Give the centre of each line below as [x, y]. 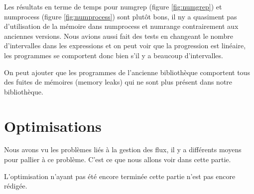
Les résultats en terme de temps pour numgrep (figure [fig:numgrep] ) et [113, 6]
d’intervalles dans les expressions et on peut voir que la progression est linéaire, [125, 46]
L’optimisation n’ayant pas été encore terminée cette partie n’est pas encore [120, 176]
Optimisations [53, 126]
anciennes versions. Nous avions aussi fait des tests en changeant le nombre [119, 36]
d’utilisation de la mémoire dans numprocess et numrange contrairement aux [121, 26]
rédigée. [16, 186]
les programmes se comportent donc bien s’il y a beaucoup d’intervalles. [114, 55]
